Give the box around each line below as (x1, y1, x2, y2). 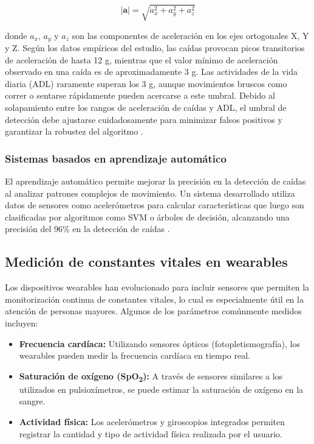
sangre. (19, 395, 46, 407)
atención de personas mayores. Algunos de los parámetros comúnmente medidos (5, 305, 302, 317)
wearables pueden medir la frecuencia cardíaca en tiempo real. (19, 349, 250, 362)
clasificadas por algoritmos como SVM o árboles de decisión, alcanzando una (5, 210, 290, 223)
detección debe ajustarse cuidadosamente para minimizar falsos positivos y (5, 113, 282, 125)
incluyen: (5, 316, 38, 329)
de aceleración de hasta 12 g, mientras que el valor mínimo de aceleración (5, 53, 278, 66)
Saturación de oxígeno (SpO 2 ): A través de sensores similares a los (19, 369, 283, 384)
